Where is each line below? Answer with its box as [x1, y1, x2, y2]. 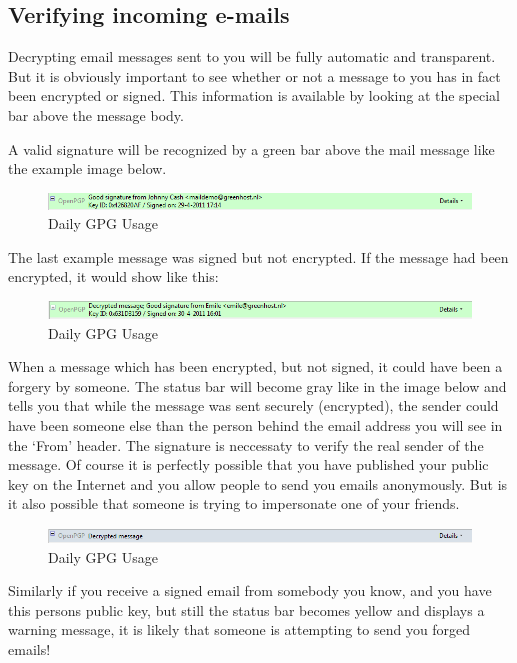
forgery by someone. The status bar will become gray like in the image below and [8, 375, 507, 396]
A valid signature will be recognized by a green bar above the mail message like [8, 138, 495, 159]
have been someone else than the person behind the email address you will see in [8, 414, 503, 435]
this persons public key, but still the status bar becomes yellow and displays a [8, 599, 485, 620]
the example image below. [8, 158, 167, 179]
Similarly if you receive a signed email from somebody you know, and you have [8, 580, 492, 601]
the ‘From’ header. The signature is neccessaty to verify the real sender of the [8, 434, 484, 455]
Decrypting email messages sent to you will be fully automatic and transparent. [8, 46, 496, 67]
